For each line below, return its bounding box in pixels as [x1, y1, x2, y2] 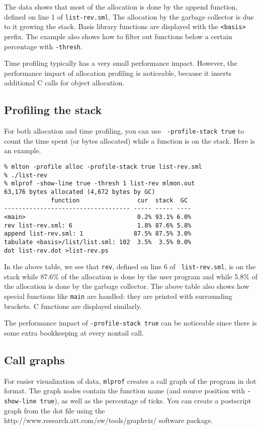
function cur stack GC [51, 196, 188, 204]
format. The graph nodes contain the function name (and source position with [4, 385, 245, 396]
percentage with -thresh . [4, 41, 82, 51]
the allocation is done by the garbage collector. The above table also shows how [4, 281, 249, 291]
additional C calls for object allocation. [4, 77, 124, 88]
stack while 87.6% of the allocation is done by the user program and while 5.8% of [4, 271, 257, 281]
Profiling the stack [4, 102, 102, 118]
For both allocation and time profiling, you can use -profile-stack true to [4, 126, 244, 136]
